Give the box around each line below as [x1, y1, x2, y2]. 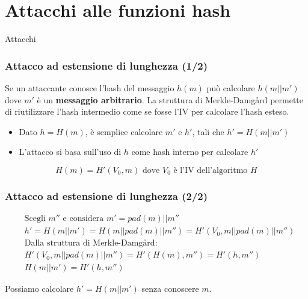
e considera [63, 214, 104, 223]
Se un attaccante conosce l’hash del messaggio [5, 81, 174, 94]
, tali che [192, 125, 224, 137]
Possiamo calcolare [5, 282, 74, 295]
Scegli [24, 214, 46, 223]
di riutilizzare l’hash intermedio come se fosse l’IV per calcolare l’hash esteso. [5, 105, 289, 118]
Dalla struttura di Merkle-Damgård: [24, 239, 158, 248]
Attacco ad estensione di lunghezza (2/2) [5, 188, 208, 203]
